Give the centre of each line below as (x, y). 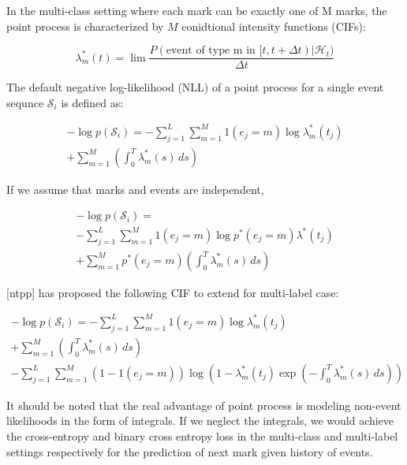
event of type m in (211, 51)
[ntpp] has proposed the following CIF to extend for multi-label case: (173, 292)
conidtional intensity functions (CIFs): (274, 26)
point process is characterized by (85, 26)
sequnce (25, 102)
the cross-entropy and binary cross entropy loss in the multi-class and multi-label (202, 435)
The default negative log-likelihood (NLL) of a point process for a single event (195, 87)
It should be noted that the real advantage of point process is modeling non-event (204, 405)
